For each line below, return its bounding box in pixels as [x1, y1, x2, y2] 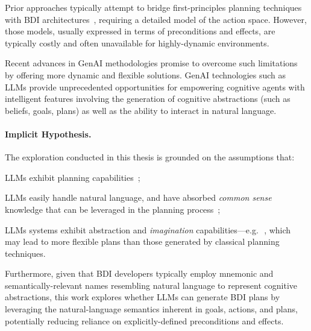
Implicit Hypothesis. [5, 127, 92, 140]
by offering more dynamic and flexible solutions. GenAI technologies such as [5, 68, 286, 81]
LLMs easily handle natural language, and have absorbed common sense [5, 191, 272, 204]
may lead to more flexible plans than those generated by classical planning [5, 235, 280, 248]
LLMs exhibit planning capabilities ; [5, 171, 140, 183]
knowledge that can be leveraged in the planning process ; [5, 203, 221, 215]
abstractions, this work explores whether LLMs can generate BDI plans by [5, 291, 280, 303]
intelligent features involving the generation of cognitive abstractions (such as [5, 92, 291, 105]
